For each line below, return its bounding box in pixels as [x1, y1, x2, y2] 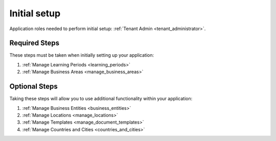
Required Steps [9, 39, 60, 48]
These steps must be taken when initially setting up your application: [9, 52, 154, 58]
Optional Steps [9, 82, 58, 91]
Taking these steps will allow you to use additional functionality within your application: [9, 96, 193, 102]
